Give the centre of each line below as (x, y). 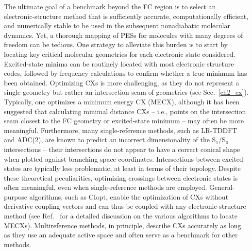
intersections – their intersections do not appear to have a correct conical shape (122, 149)
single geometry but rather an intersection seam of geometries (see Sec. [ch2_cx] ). (126, 92)
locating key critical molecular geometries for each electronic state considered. (120, 54)
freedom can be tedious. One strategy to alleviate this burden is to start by (116, 44)
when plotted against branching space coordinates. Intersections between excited (124, 159)
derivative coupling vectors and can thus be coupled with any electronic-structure (125, 206)
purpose (16, 196)
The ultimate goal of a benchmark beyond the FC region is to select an (110, 6)
